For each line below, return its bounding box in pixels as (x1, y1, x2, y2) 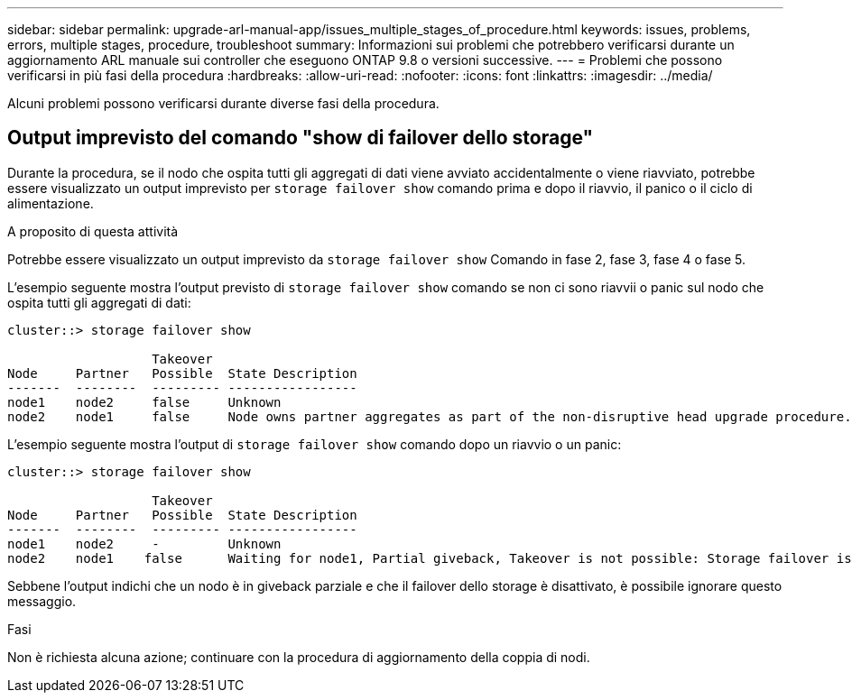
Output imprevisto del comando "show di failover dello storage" (7, 126, 594, 150)
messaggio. (7, 593, 77, 609)
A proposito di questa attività (7, 223, 179, 239)
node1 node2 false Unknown (7, 394, 282, 410)
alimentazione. (7, 195, 94, 211)
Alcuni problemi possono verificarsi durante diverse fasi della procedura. (7, 96, 440, 111)
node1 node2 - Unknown (7, 536, 282, 551)
